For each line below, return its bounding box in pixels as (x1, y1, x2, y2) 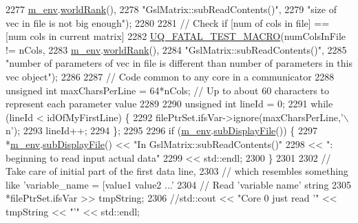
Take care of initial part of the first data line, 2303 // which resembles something (6, 164, 348, 178)
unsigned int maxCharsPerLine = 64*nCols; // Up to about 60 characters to (6, 83, 329, 97)
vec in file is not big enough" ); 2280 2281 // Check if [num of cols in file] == (6, 15, 330, 30)
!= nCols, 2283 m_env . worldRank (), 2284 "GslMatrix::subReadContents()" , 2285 (6, 42, 347, 56)
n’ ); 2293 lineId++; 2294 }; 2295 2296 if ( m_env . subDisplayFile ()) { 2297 (6, 123, 317, 138)
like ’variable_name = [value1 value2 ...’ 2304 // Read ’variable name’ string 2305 (6, 177, 352, 191)
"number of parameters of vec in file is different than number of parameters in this (6, 56, 352, 70)
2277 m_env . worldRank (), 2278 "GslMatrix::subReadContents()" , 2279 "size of (6, 2, 337, 16)
